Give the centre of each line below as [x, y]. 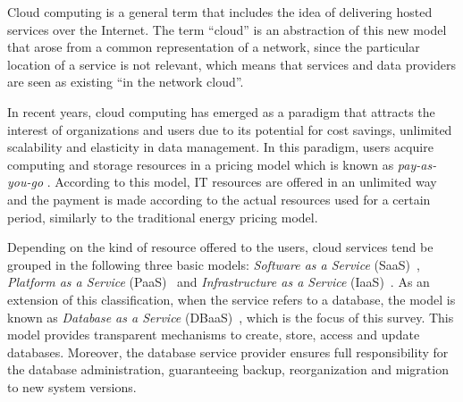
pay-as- [417, 164]
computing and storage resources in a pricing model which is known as [201, 164]
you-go [25, 182]
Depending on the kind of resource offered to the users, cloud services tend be [220, 247]
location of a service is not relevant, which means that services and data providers [231, 64]
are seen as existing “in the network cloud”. [126, 82]
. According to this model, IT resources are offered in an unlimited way [242, 182]
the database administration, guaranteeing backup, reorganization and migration [228, 369]
